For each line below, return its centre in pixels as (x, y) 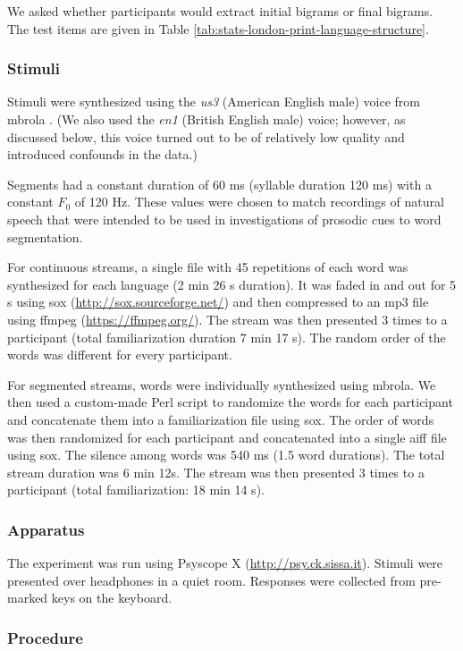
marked (28, 598)
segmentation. (45, 237)
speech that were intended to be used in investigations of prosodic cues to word (224, 219)
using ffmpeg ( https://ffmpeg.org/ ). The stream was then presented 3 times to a (227, 319)
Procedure (45, 637)
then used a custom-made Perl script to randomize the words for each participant (230, 402)
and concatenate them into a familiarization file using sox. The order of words (221, 419)
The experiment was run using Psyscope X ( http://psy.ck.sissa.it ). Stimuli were (225, 563)
